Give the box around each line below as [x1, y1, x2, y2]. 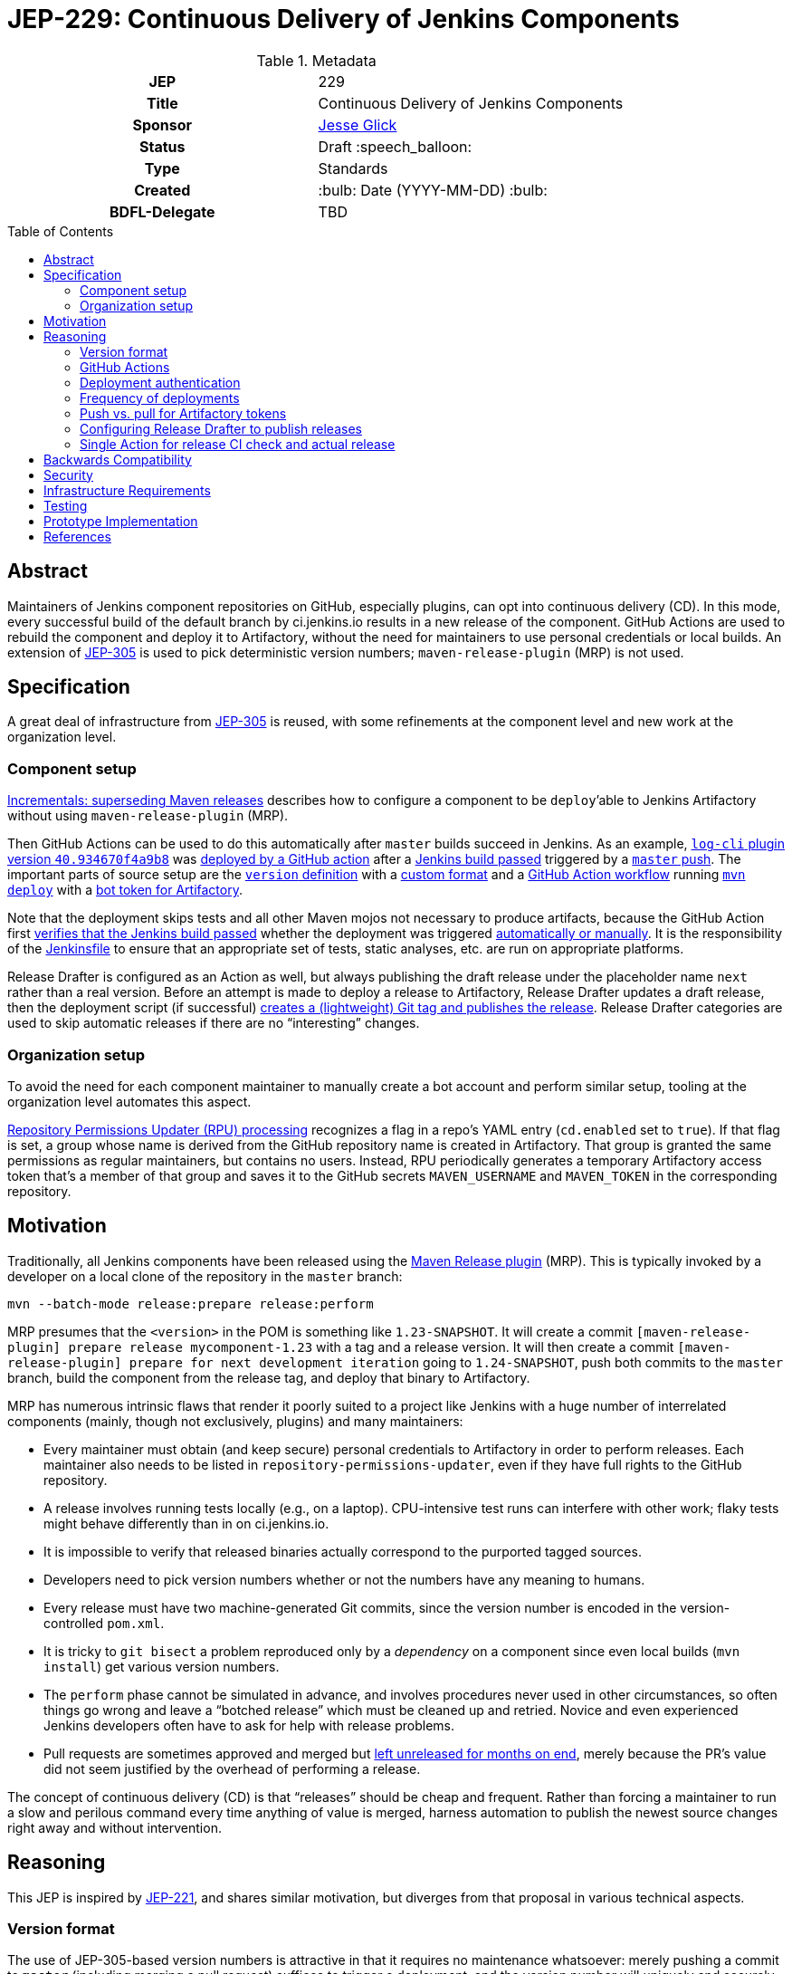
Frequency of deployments [80, 389, 240, 406]
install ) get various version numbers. [43, 1658, 280, 1674]
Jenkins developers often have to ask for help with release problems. [43, 1717, 455, 1733]
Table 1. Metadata [256, 51, 377, 70]
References [43, 528, 111, 544]
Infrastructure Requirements [43, 482, 211, 498]
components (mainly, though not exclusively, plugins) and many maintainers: [7, 1413, 463, 1429]
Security [43, 466, 93, 483]
